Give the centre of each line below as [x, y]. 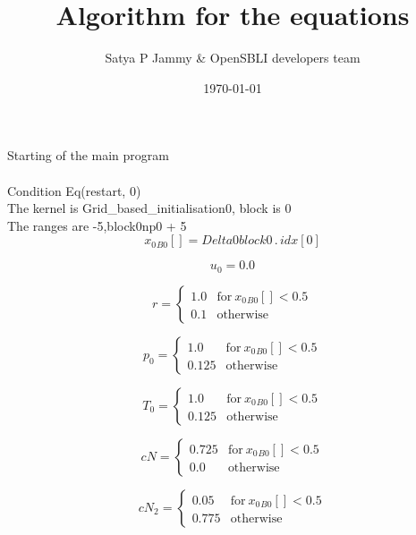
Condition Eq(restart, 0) [74, 190]
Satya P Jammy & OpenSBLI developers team [233, 58]
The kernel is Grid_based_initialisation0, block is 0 [149, 208]
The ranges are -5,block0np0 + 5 [97, 225]
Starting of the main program [88, 155]
